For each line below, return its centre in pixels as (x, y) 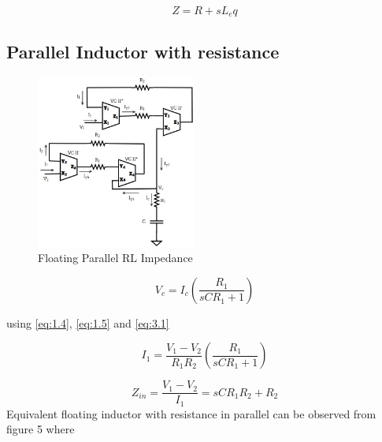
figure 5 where (41, 429)
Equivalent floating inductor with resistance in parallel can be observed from (191, 413)
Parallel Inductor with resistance (143, 51)
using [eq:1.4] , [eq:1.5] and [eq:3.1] (88, 322)
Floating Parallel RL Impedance (115, 258)
